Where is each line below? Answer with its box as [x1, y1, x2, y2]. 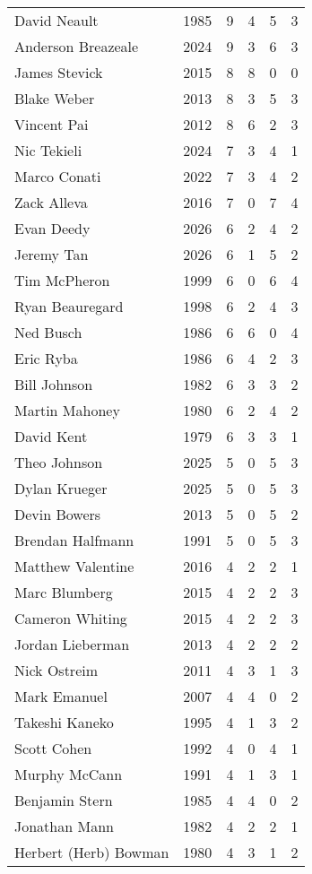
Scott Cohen [14, 738, 92, 758]
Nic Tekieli [14, 140, 82, 160]
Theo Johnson [14, 452, 103, 472]
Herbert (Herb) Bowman [14, 842, 169, 862]
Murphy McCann [14, 764, 123, 784]
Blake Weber [14, 88, 95, 108]
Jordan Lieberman [14, 634, 130, 654]
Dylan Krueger [14, 478, 108, 498]
